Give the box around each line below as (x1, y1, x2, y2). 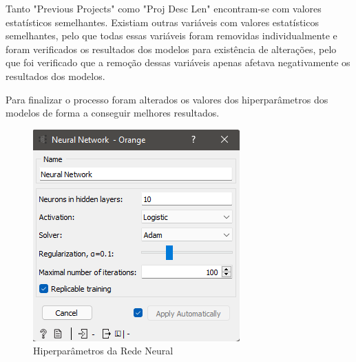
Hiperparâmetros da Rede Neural (33, 343, 174, 358)
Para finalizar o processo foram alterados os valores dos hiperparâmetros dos (6, 92, 328, 106)
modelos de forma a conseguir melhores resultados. (6, 105, 220, 120)
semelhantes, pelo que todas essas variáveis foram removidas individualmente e (6, 28, 337, 43)
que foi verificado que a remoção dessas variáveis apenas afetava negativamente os (6, 55, 350, 70)
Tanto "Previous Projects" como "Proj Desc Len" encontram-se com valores (6, 1, 322, 15)
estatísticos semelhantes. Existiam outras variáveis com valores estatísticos (6, 14, 319, 29)
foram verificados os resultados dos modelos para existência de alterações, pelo (6, 41, 337, 56)
